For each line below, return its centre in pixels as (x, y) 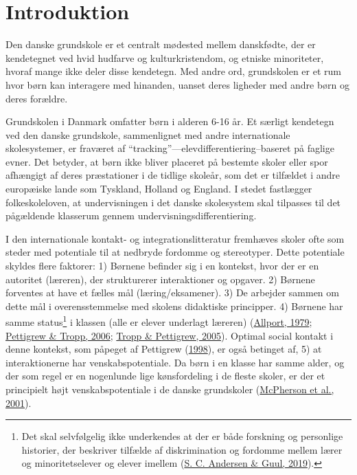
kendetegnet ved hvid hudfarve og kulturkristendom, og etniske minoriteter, (165, 57)
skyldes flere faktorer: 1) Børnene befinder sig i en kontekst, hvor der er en (162, 266)
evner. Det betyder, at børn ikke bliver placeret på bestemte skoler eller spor (167, 161)
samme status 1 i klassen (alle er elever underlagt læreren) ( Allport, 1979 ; (159, 321)
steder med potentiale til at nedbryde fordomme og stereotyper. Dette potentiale (175, 252)
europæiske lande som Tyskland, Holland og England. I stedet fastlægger (159, 189)
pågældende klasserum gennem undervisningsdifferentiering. (131, 216)
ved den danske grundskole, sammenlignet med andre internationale (148, 134)
